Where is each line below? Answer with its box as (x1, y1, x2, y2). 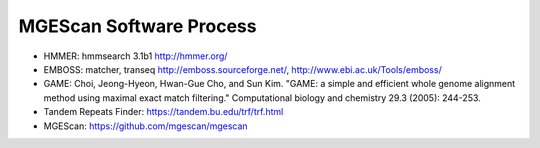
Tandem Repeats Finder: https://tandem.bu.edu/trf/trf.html (43, 106, 284, 118)
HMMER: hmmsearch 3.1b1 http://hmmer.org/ (43, 50, 228, 62)
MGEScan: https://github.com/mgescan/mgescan (43, 120, 249, 132)
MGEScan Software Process (18, 15, 257, 37)
